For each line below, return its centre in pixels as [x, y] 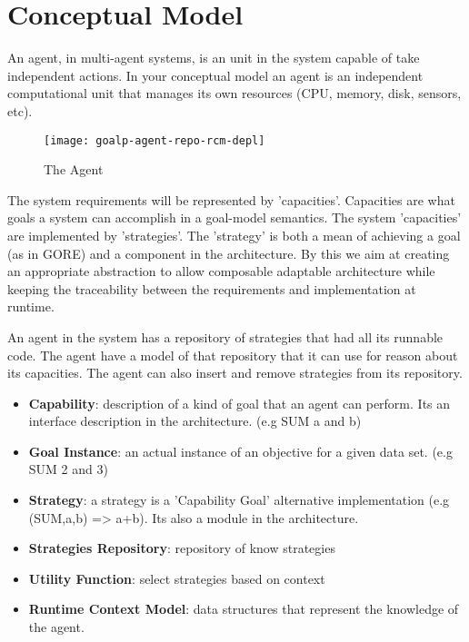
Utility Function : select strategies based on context [177, 578]
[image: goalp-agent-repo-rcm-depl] [155, 140]
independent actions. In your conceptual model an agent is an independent [215, 75]
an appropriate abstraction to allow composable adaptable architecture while [221, 271]
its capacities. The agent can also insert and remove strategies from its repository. [235, 373]
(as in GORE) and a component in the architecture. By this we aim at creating [229, 253]
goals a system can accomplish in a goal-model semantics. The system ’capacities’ [234, 217]
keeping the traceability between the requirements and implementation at [212, 288]
